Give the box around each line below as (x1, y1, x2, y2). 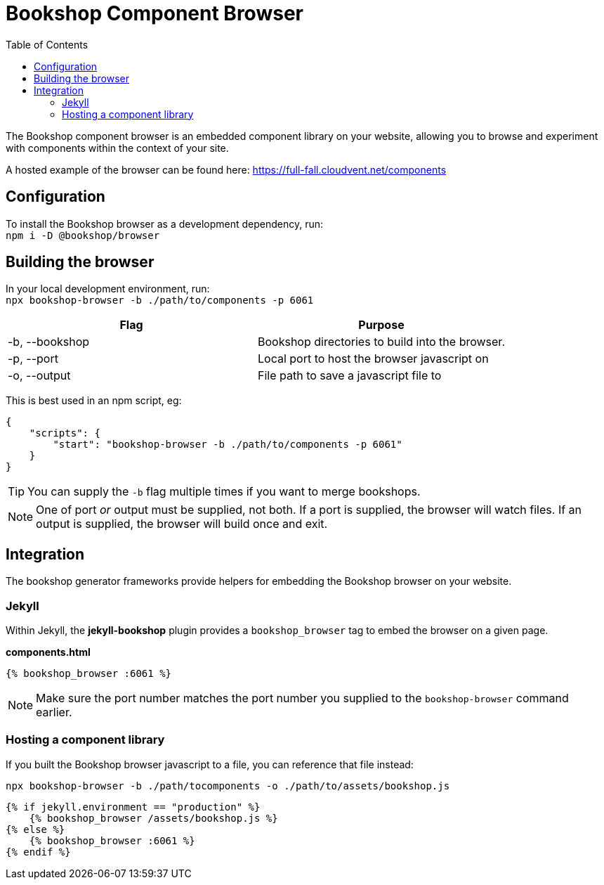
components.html (6, 646, 91, 659)
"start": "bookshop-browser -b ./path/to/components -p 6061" (53, 439, 402, 451)
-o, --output (8, 368, 71, 383)
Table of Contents (6, 38, 88, 51)
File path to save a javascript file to (258, 368, 442, 383)
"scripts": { (29, 427, 100, 439)
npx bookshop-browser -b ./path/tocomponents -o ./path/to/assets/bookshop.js (6, 780, 450, 792)
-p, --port (8, 351, 58, 366)
